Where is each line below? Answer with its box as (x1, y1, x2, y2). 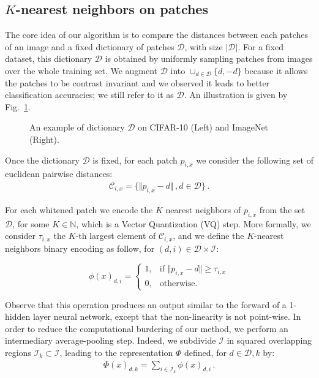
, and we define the (173, 229, 244, 242)
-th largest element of (75, 229, 156, 242)
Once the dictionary (5, 153, 80, 166)
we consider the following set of (196, 153, 313, 166)
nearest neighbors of (165, 203, 241, 216)
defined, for (184, 346, 227, 358)
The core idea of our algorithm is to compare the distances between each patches (5, 28, 309, 41)
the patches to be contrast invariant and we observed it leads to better (5, 76, 270, 89)
